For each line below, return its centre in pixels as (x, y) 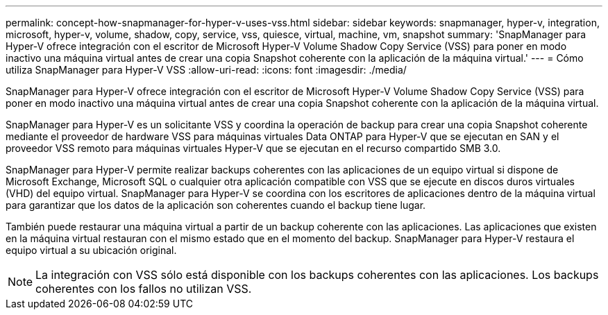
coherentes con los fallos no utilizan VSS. (144, 289)
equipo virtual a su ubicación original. (91, 250)
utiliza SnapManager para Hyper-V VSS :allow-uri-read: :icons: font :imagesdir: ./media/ (206, 70)
